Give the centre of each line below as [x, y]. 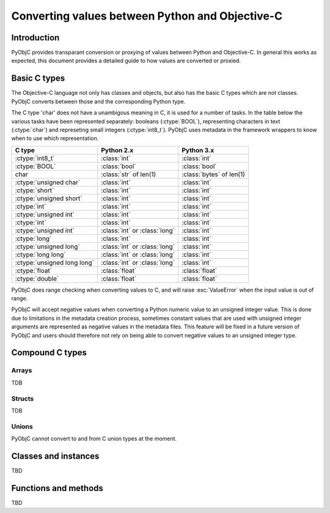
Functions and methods [57, 488]
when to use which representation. [55, 138]
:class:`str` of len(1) [129, 174]
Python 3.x [198, 150]
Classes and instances [55, 456]
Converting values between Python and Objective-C [147, 16]
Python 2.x [117, 150]
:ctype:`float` [33, 270]
